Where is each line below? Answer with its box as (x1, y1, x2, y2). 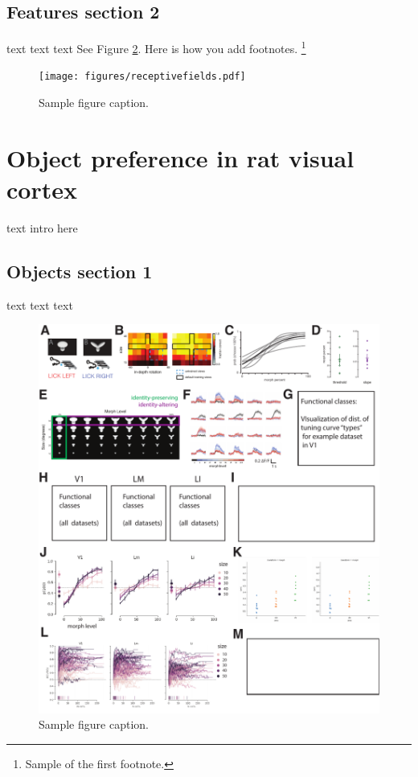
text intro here (6, 220, 78, 236)
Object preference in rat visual (6, 141, 354, 174)
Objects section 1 (6, 259, 153, 283)
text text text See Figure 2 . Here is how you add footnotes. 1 (6, 38, 306, 56)
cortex (6, 173, 77, 206)
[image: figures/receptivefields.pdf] (39, 71, 246, 83)
